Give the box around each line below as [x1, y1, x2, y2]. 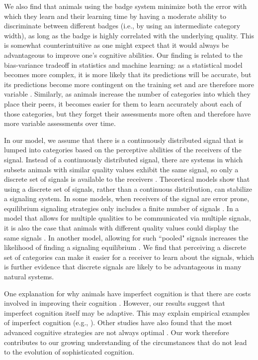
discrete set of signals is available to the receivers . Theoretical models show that [4, 174, 250, 184]
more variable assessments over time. [4, 118, 116, 128]
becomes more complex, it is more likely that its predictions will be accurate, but [4, 69, 252, 80]
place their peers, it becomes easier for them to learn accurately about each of [4, 98, 242, 109]
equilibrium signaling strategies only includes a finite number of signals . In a [4, 203, 239, 213]
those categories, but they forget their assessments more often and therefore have [4, 108, 251, 119]
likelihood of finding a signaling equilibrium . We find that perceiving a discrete [4, 242, 247, 252]
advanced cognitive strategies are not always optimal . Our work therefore [4, 327, 229, 337]
